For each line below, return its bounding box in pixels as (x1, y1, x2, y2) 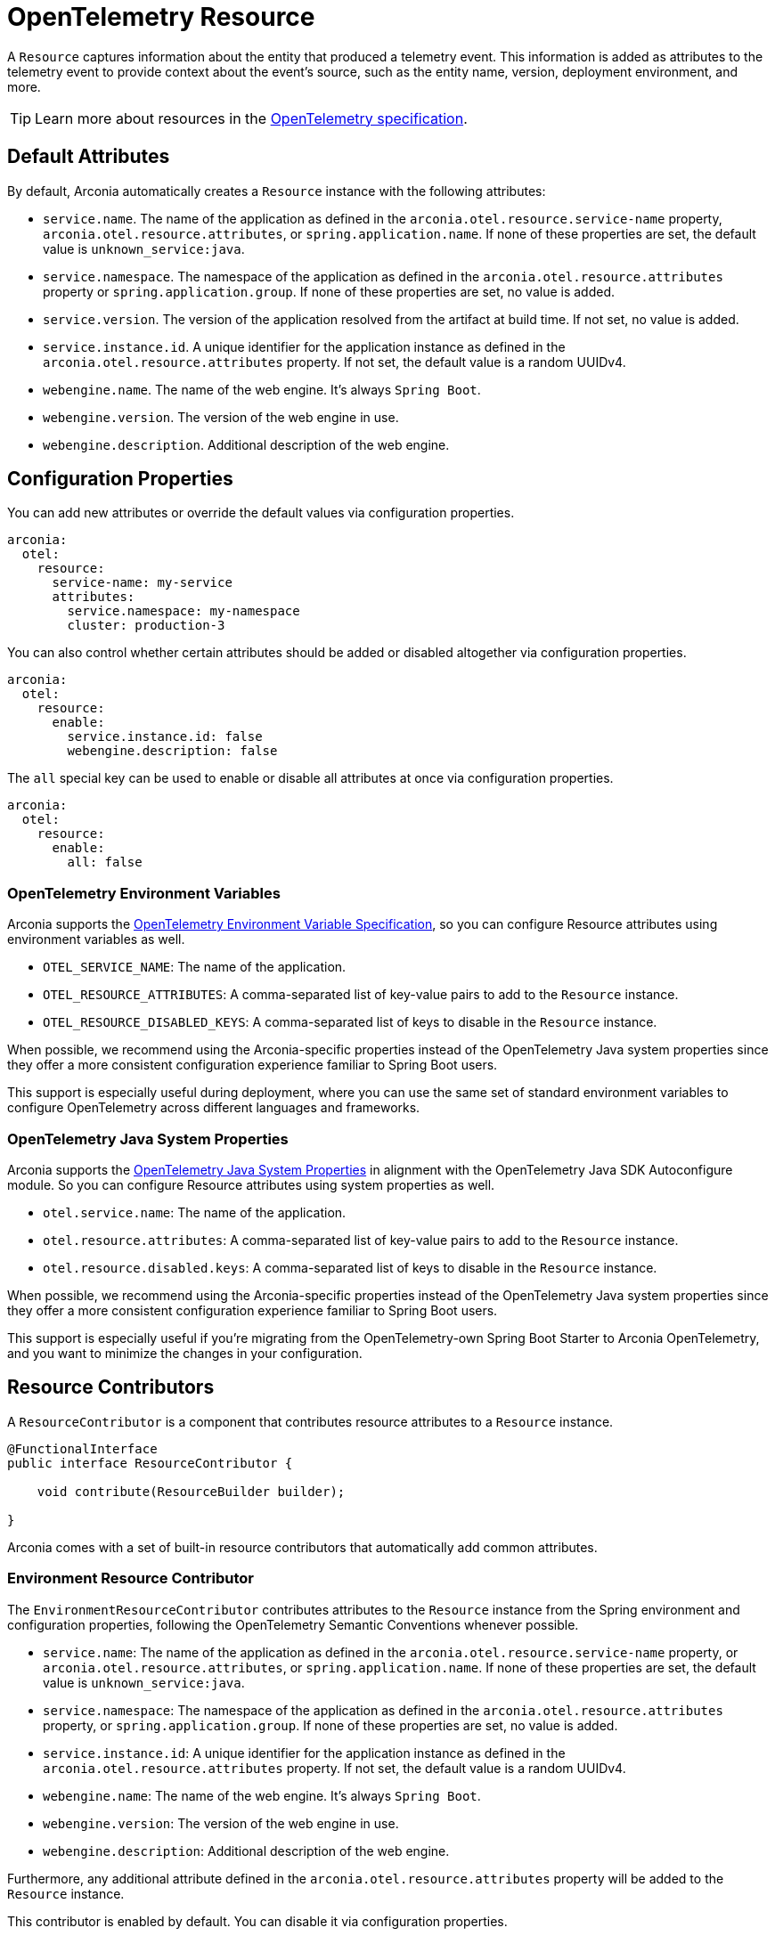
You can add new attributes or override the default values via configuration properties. (7, 505, 515, 521)
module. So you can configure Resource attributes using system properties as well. (7, 1176, 495, 1192)
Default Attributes (7, 145, 170, 168)
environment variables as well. (7, 931, 185, 948)
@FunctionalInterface (7, 1441, 158, 1456)
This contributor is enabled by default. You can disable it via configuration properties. (7, 1913, 508, 1929)
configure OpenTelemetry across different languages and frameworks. (7, 1100, 420, 1116)
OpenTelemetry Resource (7, 2, 315, 32)
